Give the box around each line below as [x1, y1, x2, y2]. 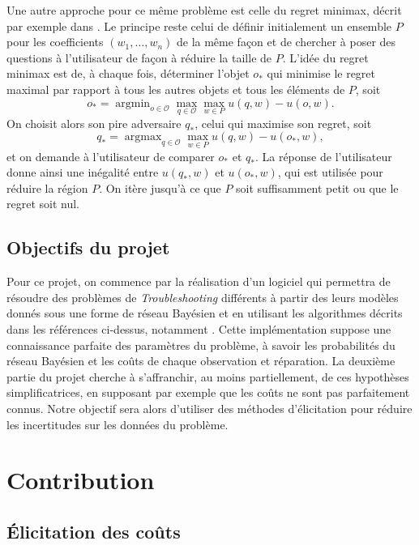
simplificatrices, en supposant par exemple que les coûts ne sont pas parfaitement [6, 384, 410, 401]
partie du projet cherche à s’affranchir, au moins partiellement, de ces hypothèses [6, 368, 409, 385]
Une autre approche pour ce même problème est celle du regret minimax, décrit [6, 2, 402, 18]
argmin [115, 97, 151, 109]
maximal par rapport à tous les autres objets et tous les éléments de [6, 80, 345, 97]
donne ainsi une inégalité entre [6, 164, 159, 181]
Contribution [6, 463, 155, 496]
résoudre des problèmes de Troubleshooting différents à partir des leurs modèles [6, 288, 399, 305]
